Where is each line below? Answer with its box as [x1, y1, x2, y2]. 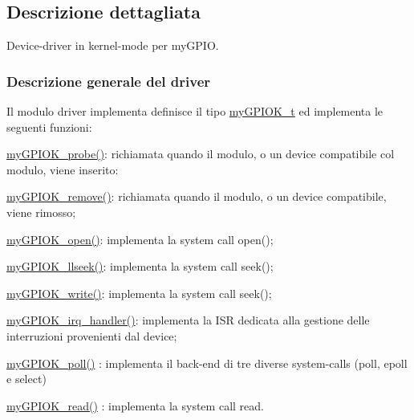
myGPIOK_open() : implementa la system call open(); [6, 230, 274, 247]
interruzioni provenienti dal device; [6, 327, 177, 344]
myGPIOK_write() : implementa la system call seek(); [6, 284, 272, 301]
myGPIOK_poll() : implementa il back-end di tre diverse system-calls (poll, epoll [6, 354, 408, 371]
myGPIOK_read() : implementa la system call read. [6, 397, 264, 414]
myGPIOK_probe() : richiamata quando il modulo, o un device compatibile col [6, 145, 395, 162]
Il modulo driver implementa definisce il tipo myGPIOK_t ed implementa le [6, 103, 384, 120]
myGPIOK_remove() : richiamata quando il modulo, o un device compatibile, [6, 188, 387, 205]
